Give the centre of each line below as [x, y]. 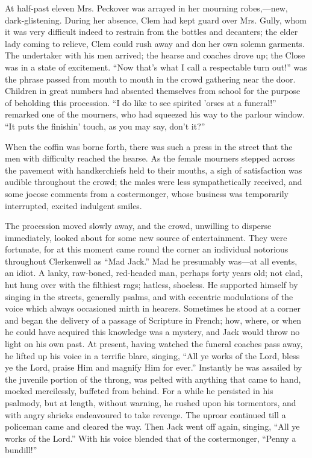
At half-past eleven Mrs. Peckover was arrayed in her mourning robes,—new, [146, 8]
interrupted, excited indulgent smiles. [73, 205]
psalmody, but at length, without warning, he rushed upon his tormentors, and [151, 403]
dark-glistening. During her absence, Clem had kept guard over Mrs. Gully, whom [156, 20]
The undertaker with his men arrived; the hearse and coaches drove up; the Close [155, 55]
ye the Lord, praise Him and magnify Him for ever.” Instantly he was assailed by [154, 367]
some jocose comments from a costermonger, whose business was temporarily [147, 193]
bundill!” [21, 450]
